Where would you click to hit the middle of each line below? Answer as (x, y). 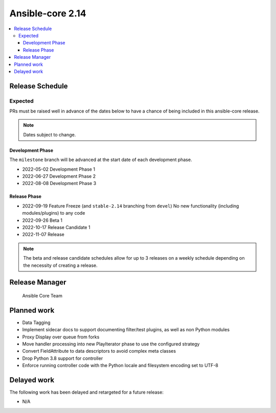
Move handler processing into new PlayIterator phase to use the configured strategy (111, 344)
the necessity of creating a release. (60, 265)
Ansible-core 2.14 (48, 13)
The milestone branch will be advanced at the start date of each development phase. (101, 160)
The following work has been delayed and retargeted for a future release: (86, 392)
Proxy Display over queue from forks (61, 337)
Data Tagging (36, 323)
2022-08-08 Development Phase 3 (59, 183)
